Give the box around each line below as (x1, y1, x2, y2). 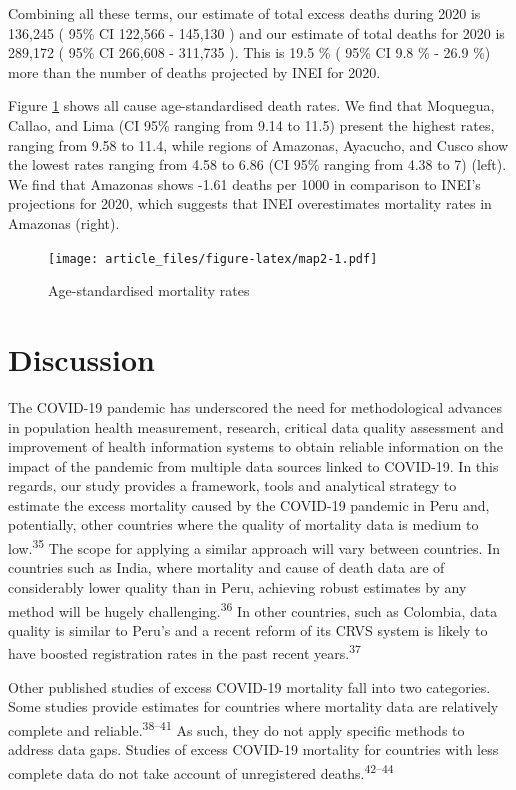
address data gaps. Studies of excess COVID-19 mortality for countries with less (8, 739, 499, 760)
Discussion (8, 338, 155, 379)
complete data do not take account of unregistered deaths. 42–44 (8, 759, 394, 783)
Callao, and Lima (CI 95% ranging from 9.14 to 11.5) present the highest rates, (8, 114, 495, 135)
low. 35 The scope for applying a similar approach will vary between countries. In (8, 535, 500, 558)
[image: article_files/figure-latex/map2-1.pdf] (48, 251, 378, 266)
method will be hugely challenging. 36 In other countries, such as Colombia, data (8, 597, 498, 621)
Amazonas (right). (8, 212, 120, 233)
